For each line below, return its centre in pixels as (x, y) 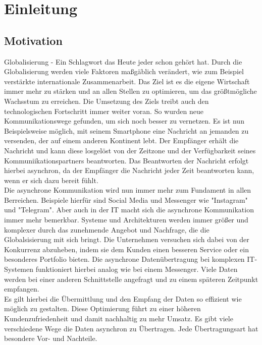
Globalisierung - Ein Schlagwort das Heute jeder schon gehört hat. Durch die (123, 61)
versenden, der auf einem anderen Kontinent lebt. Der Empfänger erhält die (121, 140)
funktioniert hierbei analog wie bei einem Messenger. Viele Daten (137, 269)
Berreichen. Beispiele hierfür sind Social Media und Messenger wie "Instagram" (126, 199)
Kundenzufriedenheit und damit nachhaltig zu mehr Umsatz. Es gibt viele (119, 319)
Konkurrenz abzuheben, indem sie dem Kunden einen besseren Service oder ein (126, 249)
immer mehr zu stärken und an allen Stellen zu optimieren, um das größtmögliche (130, 91)
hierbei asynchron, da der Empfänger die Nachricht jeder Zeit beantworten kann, (129, 170)
